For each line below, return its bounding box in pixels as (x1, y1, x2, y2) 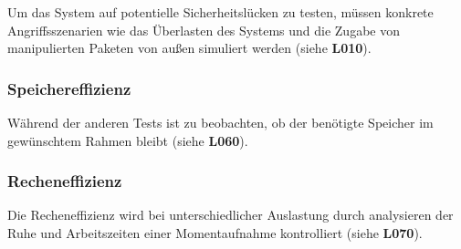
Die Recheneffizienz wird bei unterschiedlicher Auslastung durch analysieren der (7, 205, 454, 224)
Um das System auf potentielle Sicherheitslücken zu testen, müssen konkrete (7, 3, 434, 21)
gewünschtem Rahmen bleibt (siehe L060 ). (7, 130, 248, 150)
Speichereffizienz (7, 77, 131, 99)
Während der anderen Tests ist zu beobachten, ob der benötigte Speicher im (7, 113, 434, 131)
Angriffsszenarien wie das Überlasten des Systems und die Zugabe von (7, 20, 400, 39)
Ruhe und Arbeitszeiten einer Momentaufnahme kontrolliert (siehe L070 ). (7, 223, 423, 242)
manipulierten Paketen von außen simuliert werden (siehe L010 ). (7, 38, 372, 57)
